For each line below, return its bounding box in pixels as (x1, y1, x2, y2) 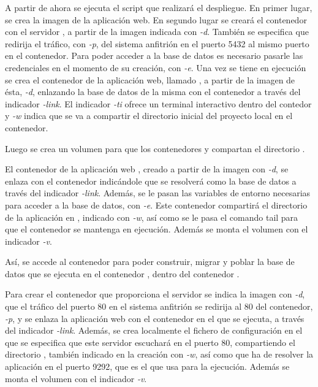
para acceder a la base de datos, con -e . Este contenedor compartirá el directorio (5, 198, 308, 211)
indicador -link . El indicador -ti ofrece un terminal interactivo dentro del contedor (5, 97, 312, 110)
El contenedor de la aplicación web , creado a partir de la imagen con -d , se (5, 163, 289, 175)
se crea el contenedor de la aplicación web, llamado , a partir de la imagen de (5, 73, 295, 86)
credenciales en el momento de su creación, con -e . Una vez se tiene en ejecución (5, 61, 306, 74)
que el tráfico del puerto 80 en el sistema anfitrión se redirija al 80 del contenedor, (5, 300, 313, 313)
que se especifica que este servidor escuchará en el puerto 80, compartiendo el (5, 335, 295, 348)
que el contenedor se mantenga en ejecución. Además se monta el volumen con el (5, 223, 308, 236)
